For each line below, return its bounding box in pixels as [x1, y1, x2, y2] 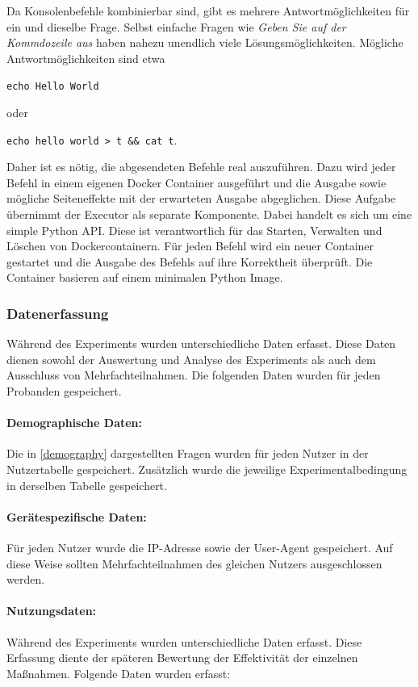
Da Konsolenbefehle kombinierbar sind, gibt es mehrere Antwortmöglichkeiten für [6, 2, 410, 19]
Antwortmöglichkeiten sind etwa [6, 49, 165, 66]
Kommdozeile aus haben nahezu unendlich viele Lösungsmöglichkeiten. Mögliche [6, 34, 403, 51]
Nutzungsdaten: [6, 602, 97, 619]
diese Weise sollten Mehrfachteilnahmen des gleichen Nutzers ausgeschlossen [6, 555, 382, 572]
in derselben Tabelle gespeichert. [6, 476, 167, 493]
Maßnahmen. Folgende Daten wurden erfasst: [6, 664, 231, 681]
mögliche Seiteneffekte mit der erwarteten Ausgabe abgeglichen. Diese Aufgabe [6, 190, 396, 207]
